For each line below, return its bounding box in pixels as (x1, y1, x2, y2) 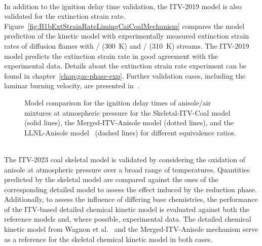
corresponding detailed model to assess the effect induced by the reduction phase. (4, 184, 257, 194)
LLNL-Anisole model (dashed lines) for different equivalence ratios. (24, 127, 236, 137)
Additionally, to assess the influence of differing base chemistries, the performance (4, 194, 258, 204)
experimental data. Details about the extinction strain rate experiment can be (4, 60, 247, 71)
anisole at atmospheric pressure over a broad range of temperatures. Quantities (4, 164, 250, 174)
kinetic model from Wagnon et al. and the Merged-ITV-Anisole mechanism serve (4, 224, 258, 234)
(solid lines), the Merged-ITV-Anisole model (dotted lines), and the (24, 117, 234, 128)
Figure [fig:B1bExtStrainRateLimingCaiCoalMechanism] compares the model (4, 20, 245, 31)
